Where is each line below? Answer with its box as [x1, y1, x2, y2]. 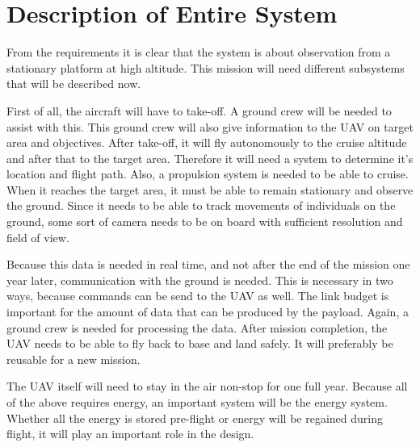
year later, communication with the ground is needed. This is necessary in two [6, 271, 393, 288]
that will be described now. [6, 75, 141, 92]
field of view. [6, 228, 69, 245]
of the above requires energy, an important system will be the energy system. [6, 394, 388, 410]
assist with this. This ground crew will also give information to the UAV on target [6, 118, 414, 135]
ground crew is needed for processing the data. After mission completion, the [6, 319, 388, 336]
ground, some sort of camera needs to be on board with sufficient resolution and [6, 213, 403, 230]
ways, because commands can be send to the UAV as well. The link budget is [6, 287, 389, 304]
